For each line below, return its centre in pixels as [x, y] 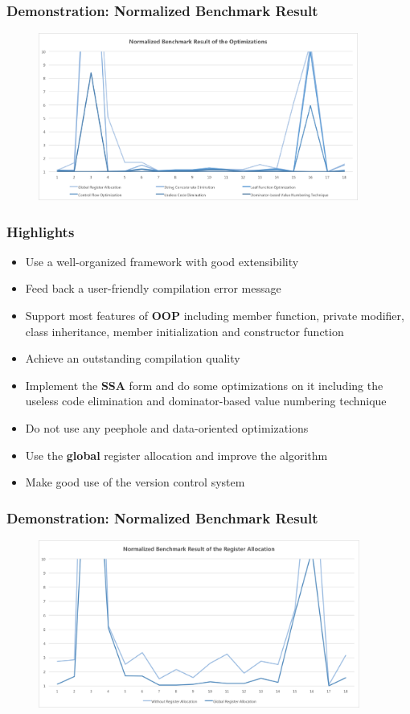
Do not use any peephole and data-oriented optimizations [167, 428]
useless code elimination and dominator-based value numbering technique [206, 401]
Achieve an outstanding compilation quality [133, 358]
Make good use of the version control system [135, 482]
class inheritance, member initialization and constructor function [184, 331]
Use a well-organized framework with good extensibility [162, 261]
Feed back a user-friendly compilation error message [153, 288]
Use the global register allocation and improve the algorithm [176, 455]
